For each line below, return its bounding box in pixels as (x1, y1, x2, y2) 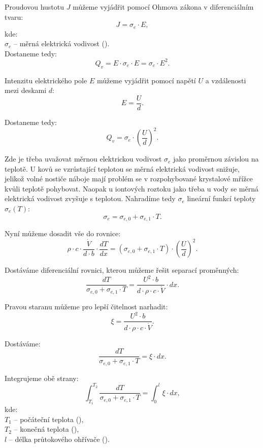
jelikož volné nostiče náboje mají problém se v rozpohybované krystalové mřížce (5, 173, 253, 184)
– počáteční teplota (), (14, 413, 84, 424)
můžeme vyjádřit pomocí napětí (96, 75, 196, 85)
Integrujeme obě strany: (5, 372, 79, 383)
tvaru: (5, 11, 23, 22)
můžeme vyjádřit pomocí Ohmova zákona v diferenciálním (73, 2, 254, 12)
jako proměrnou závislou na (173, 153, 259, 164)
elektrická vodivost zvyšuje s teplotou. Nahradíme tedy (5, 193, 176, 204)
